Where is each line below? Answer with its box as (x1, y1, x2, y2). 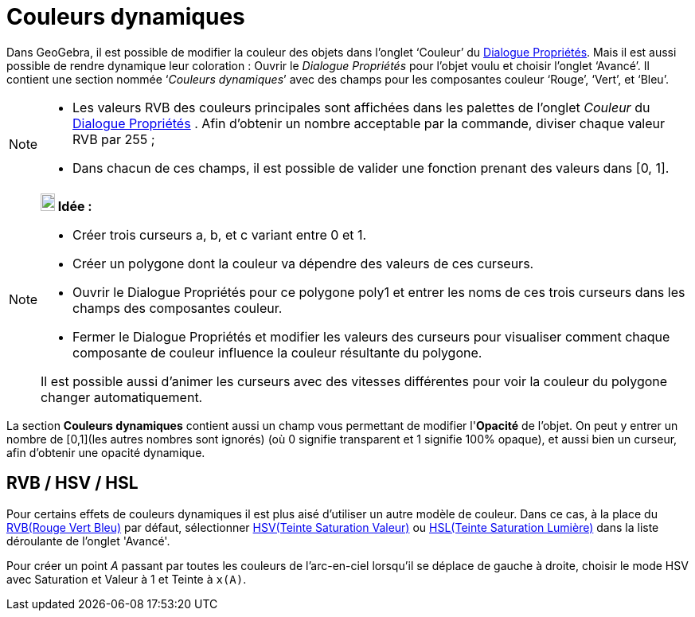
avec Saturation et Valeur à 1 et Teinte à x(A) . (6, 572, 247, 586)
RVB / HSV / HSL (6, 473, 139, 494)
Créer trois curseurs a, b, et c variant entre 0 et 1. (72, 226, 367, 243)
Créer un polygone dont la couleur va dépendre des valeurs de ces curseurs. (72, 255, 534, 271)
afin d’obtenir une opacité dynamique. (6, 445, 205, 459)
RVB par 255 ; (72, 131, 155, 147)
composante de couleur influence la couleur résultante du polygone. (72, 344, 482, 361)
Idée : (57, 197, 92, 214)
